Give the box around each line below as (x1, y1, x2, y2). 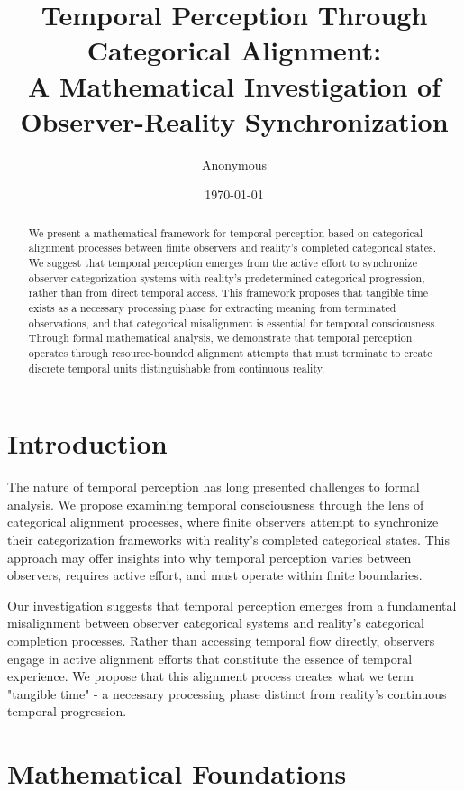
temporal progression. (7, 702, 127, 721)
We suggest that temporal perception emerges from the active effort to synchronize (28, 254, 417, 270)
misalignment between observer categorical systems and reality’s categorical (7, 613, 424, 632)
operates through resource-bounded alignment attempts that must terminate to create (28, 345, 432, 360)
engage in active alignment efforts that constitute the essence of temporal (7, 648, 413, 667)
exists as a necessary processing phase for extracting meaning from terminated (28, 299, 396, 315)
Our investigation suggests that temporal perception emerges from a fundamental (7, 595, 457, 614)
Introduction (7, 425, 168, 462)
